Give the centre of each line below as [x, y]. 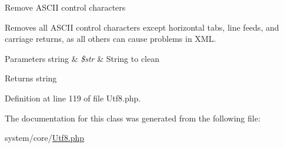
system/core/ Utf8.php [45, 138]
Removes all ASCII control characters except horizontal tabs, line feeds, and [142, 27]
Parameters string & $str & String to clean [82, 58]
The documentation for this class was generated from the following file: [133, 118]
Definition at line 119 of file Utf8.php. [73, 98]
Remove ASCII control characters [65, 7]
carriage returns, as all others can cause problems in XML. [111, 39]
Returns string [31, 78]
